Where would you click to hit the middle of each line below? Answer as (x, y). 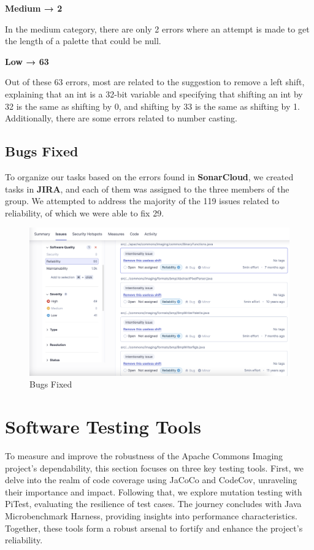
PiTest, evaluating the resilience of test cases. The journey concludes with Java (153, 504)
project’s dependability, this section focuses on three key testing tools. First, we (155, 468)
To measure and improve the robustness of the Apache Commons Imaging (144, 456)
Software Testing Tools (103, 426)
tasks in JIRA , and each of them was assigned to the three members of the (147, 189)
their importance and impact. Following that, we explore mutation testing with (154, 491)
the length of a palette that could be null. (83, 41)
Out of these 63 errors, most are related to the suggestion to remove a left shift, (155, 82)
